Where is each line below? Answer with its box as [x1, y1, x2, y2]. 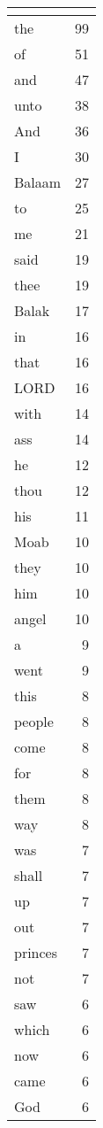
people [14, 711, 54, 731]
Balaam [14, 172, 62, 192]
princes [14, 942, 58, 962]
